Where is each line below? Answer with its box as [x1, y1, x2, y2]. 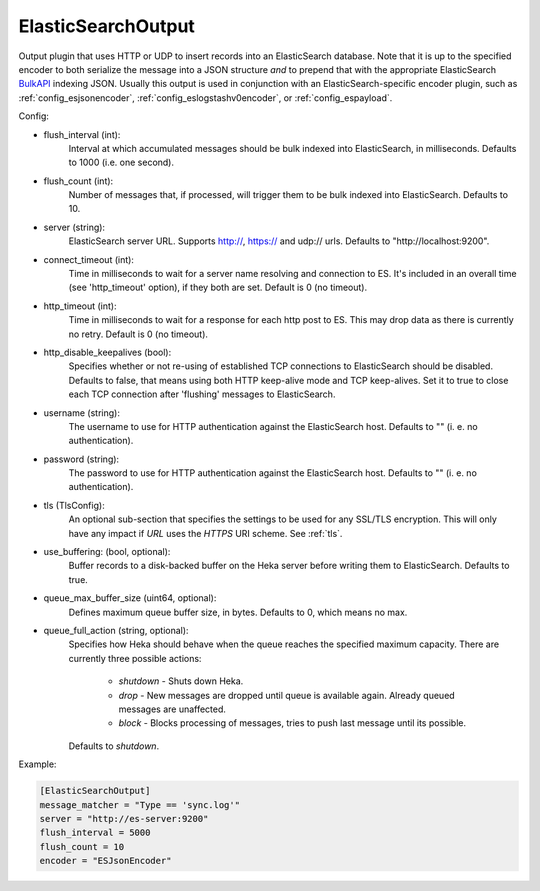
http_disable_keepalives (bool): [43, 346, 172, 358]
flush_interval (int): [43, 128, 121, 140]
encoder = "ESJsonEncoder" [39, 855, 172, 867]
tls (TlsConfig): [43, 499, 105, 511]
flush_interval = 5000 [39, 827, 151, 839]
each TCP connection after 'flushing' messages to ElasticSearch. [68, 388, 336, 400]
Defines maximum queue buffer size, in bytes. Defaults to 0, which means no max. [68, 606, 408, 618]
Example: [18, 758, 57, 770]
